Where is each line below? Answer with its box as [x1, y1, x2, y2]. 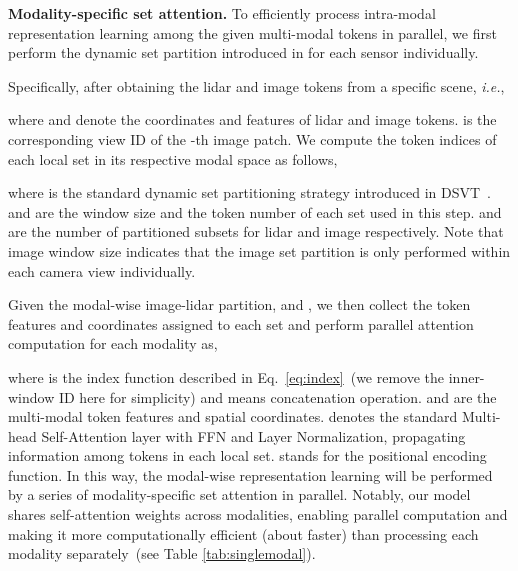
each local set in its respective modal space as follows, [8, 148, 338, 169]
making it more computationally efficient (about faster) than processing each [8, 523, 479, 544]
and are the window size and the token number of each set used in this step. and [8, 201, 502, 222]
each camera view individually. [8, 260, 196, 281]
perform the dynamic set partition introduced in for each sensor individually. [8, 42, 479, 63]
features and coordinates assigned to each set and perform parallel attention [8, 313, 474, 334]
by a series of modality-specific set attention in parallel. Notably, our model [8, 484, 471, 505]
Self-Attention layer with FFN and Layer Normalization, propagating [41, 425, 466, 446]
